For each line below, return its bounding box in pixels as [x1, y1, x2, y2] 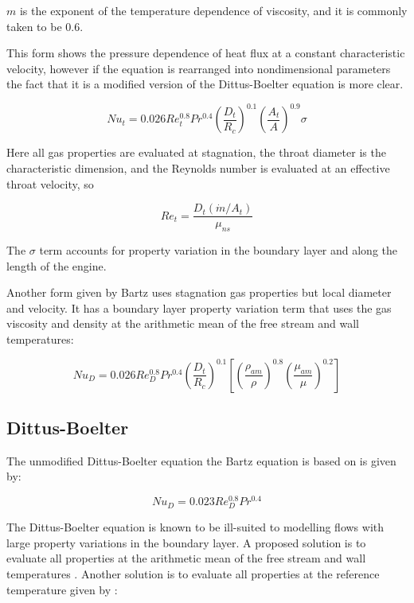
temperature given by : [6, 581, 118, 597]
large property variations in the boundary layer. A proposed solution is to [6, 534, 366, 550]
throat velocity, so [6, 175, 94, 192]
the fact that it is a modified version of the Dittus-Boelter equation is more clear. [6, 76, 404, 92]
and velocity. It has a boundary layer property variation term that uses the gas [6, 299, 392, 316]
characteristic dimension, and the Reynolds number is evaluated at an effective [6, 160, 390, 177]
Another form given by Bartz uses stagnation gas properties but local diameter [6, 284, 392, 301]
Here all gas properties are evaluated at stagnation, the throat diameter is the [6, 144, 386, 161]
